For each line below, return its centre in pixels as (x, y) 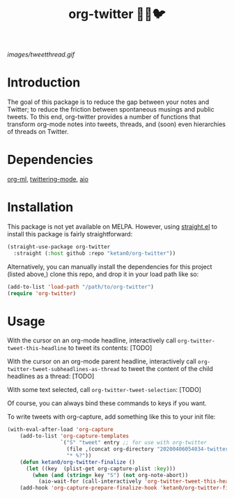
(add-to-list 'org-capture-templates (75, 436)
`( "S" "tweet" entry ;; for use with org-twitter (134, 443)
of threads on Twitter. (38, 132)
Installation (40, 207)
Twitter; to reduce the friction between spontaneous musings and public (111, 110)
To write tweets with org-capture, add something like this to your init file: (111, 417)
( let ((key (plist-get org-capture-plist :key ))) (101, 469)
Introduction (44, 83)
